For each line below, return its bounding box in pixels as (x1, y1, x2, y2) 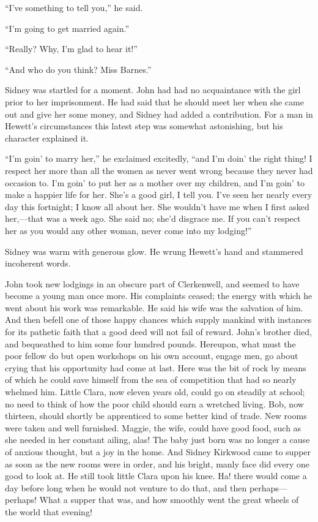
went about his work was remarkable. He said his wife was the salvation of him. (5, 301, 303, 314)
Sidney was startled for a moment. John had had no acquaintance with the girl (5, 83, 301, 96)
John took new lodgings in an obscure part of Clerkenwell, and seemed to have (5, 277, 300, 290)
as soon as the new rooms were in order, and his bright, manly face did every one (5, 457, 309, 470)
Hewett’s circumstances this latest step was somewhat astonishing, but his (5, 119, 283, 132)
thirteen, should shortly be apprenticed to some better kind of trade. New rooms (5, 409, 307, 422)
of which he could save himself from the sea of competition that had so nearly (5, 373, 297, 386)
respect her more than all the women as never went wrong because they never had (5, 164, 313, 176)
